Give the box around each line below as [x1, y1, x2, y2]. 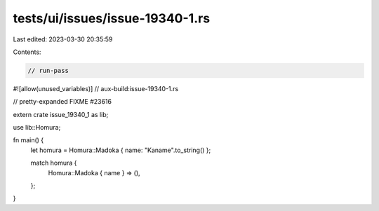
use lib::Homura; [13, 123, 61, 132]
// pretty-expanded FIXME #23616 [13, 97, 112, 106]
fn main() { [13, 136, 44, 144]
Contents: [13, 48, 41, 56]
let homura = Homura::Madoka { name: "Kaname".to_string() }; [30, 146, 211, 154]
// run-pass [27, 67, 69, 74]
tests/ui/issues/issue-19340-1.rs [13, 11, 211, 26]
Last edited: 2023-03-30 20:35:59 [13, 35, 113, 43]
